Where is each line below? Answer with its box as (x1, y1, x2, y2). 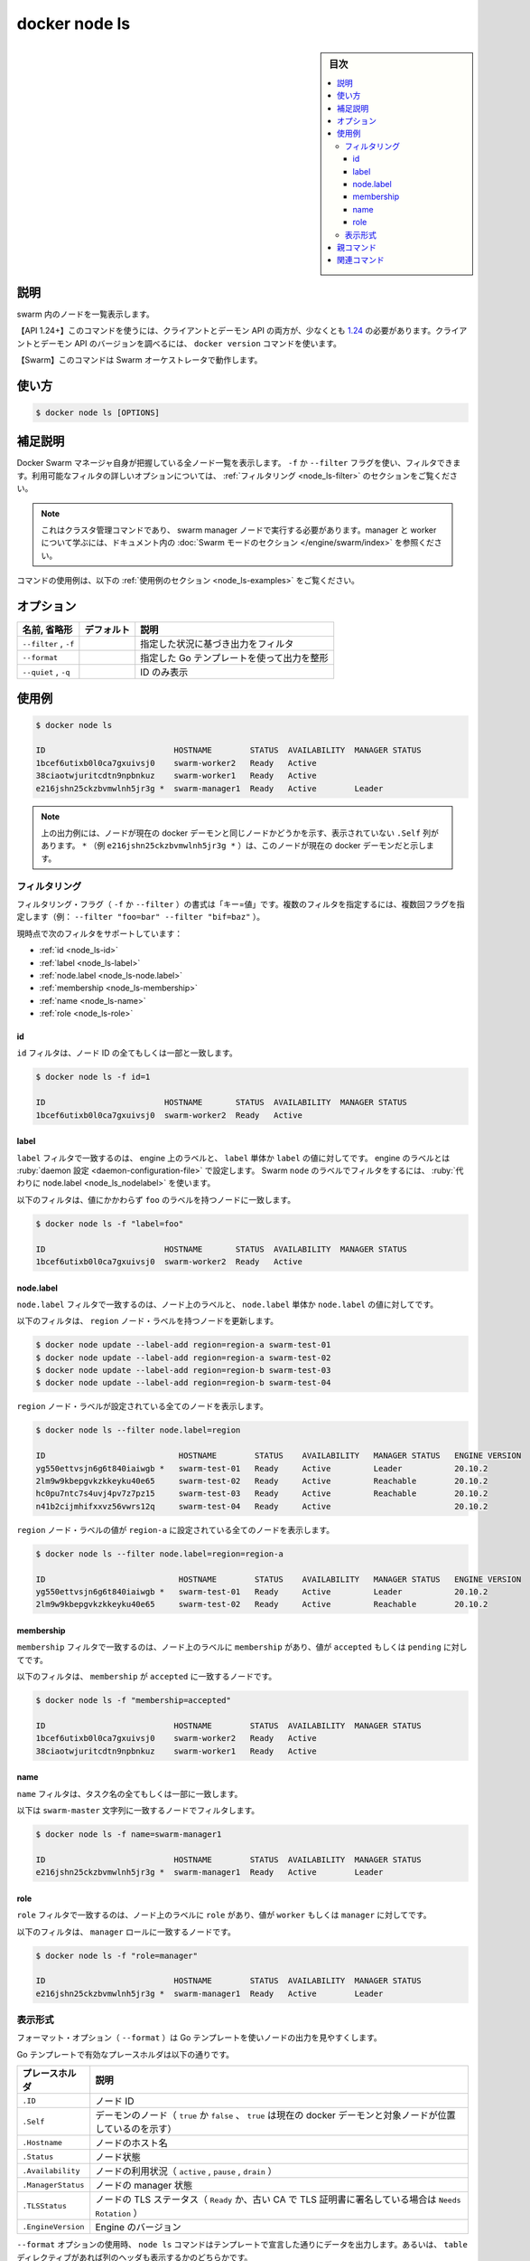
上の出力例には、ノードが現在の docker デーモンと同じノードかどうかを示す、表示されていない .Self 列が (41, 828, 440, 838)
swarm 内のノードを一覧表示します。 (16, 308, 154, 319)
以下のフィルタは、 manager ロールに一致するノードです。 (16, 1926, 237, 1937)
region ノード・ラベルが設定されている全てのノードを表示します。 (16, 1401, 268, 1412)
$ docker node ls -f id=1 (35, 1072, 151, 1083)
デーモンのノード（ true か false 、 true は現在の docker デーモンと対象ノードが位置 (95, 2109, 456, 2122)
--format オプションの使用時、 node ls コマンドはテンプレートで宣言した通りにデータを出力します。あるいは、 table (16, 2239, 469, 2250)
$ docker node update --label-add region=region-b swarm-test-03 (35, 1366, 331, 1376)
